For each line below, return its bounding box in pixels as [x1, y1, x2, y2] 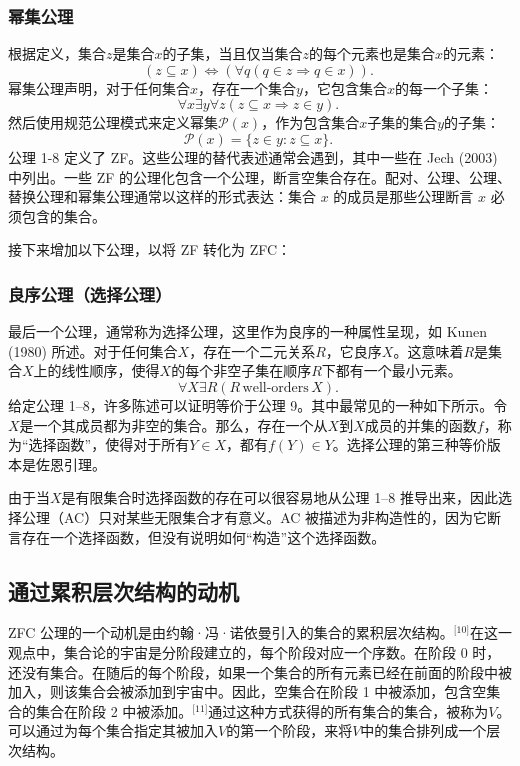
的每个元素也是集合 [309, 43, 436, 64]
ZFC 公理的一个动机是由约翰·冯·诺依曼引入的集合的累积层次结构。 [8, 622, 454, 643]
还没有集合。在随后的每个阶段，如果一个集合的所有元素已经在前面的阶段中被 [8, 661, 512, 682]
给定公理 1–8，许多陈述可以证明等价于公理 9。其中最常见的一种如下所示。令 [8, 394, 508, 415]
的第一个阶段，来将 [226, 720, 353, 741]
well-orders [242, 380, 309, 395]
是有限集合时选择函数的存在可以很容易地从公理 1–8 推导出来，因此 [61, 487, 498, 508]
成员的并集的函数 [364, 414, 477, 435]
